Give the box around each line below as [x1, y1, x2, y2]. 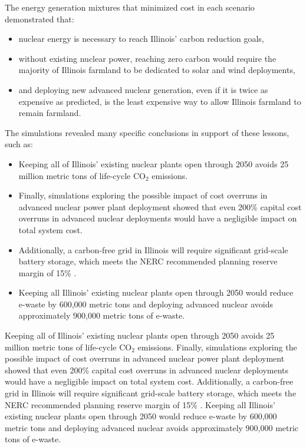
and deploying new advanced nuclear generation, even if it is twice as [18, 83, 268, 95]
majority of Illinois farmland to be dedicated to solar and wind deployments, [18, 64, 295, 76]
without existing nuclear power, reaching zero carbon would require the [18, 52, 277, 64]
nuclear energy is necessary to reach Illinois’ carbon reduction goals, [18, 32, 264, 45]
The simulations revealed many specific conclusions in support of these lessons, [5, 126, 289, 138]
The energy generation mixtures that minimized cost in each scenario [5, 1, 255, 13]
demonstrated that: [5, 12, 74, 25]
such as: [5, 138, 33, 150]
